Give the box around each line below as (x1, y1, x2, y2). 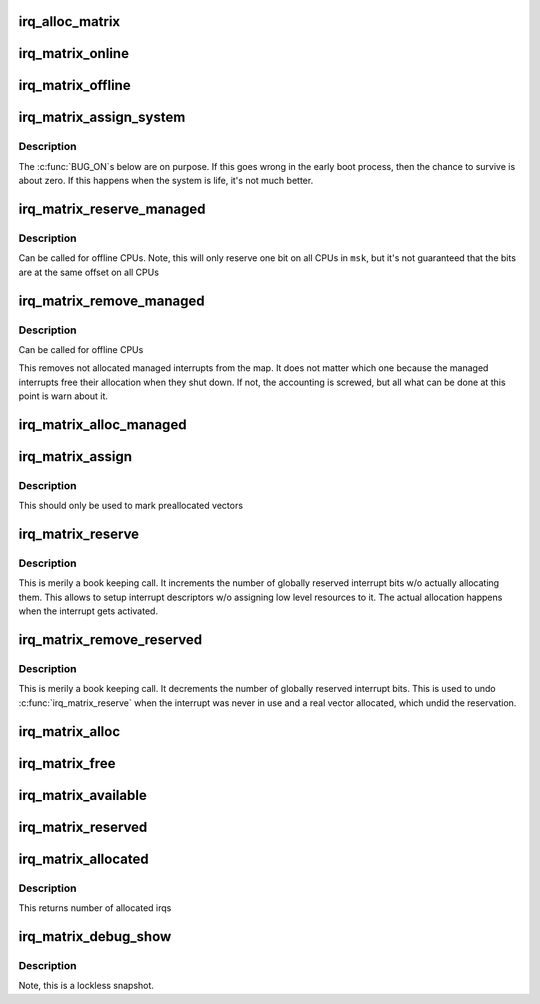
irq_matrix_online (18, 45, 130, 62)
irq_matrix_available (18, 786, 147, 804)
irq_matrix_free (18, 755, 116, 772)
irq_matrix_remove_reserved (18, 631, 203, 648)
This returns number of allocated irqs (18, 901, 172, 914)
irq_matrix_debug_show (18, 928, 172, 945)
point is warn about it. (18, 390, 109, 402)
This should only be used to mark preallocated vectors (18, 500, 244, 512)
